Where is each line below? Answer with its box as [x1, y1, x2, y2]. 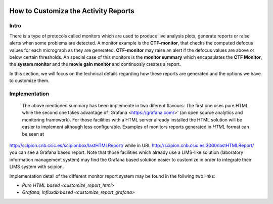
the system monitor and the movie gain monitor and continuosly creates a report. [9, 61, 181, 67]
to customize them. [9, 77, 50, 84]
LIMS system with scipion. [9, 164, 64, 170]
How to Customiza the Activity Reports [9, 7, 134, 15]
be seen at [22, 131, 44, 137]
